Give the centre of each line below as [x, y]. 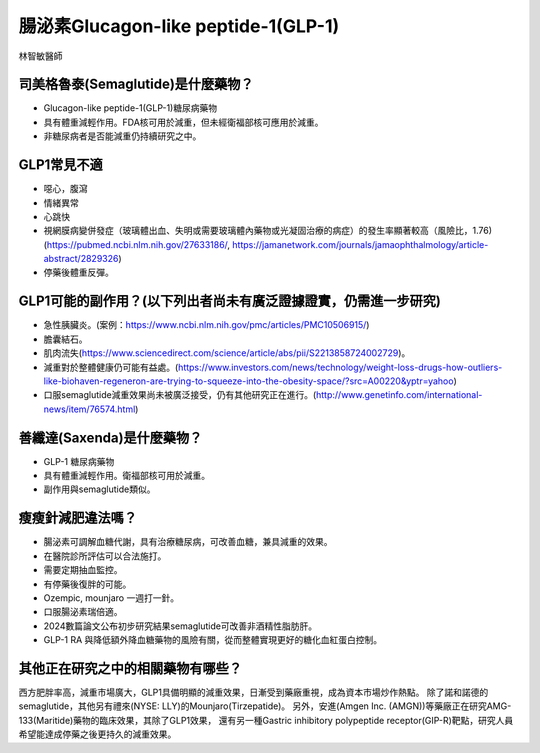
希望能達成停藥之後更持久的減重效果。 [97, 734]
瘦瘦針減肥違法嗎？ [77, 518]
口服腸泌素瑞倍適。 [83, 612]
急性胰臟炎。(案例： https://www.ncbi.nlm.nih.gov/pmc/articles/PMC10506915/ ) [206, 325]
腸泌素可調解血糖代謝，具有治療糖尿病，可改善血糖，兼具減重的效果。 [188, 542]
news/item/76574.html [89, 409]
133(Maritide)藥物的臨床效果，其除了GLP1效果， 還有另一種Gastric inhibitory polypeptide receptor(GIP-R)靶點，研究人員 [266, 720]
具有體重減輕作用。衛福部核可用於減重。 [126, 476]
